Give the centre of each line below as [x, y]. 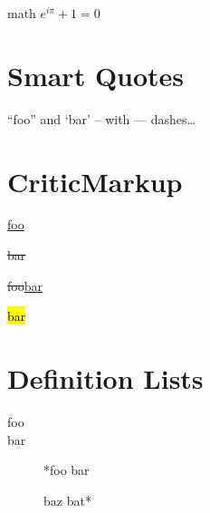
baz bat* [67, 500]
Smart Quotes [96, 75]
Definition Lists [105, 378]
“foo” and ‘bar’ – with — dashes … [101, 118]
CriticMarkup [95, 181]
